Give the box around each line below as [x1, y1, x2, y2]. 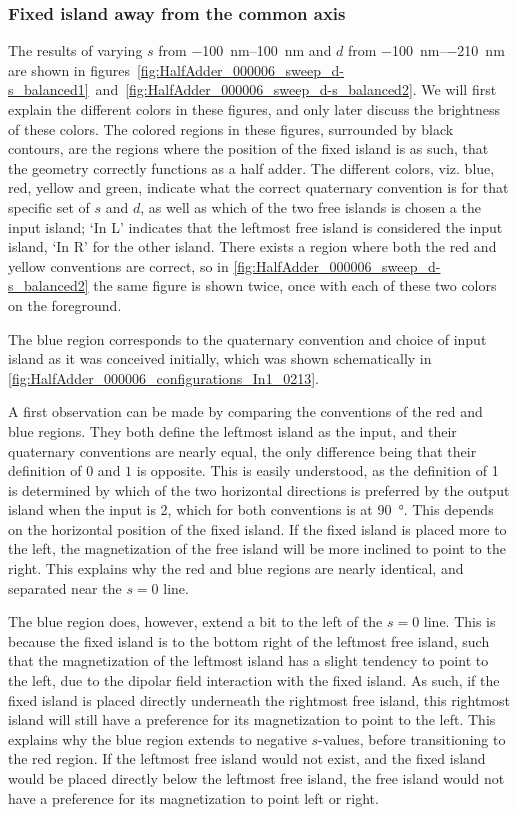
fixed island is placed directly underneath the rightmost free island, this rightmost [8, 689, 510, 710]
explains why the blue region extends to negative [8, 728, 307, 749]
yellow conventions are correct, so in [8, 255, 229, 276]
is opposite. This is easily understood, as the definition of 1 [136, 460, 499, 481]
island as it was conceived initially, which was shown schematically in [8, 348, 432, 369]
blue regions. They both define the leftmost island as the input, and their [8, 420, 457, 441]
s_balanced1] [8, 79, 89, 100]
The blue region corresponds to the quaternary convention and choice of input [8, 328, 487, 349]
